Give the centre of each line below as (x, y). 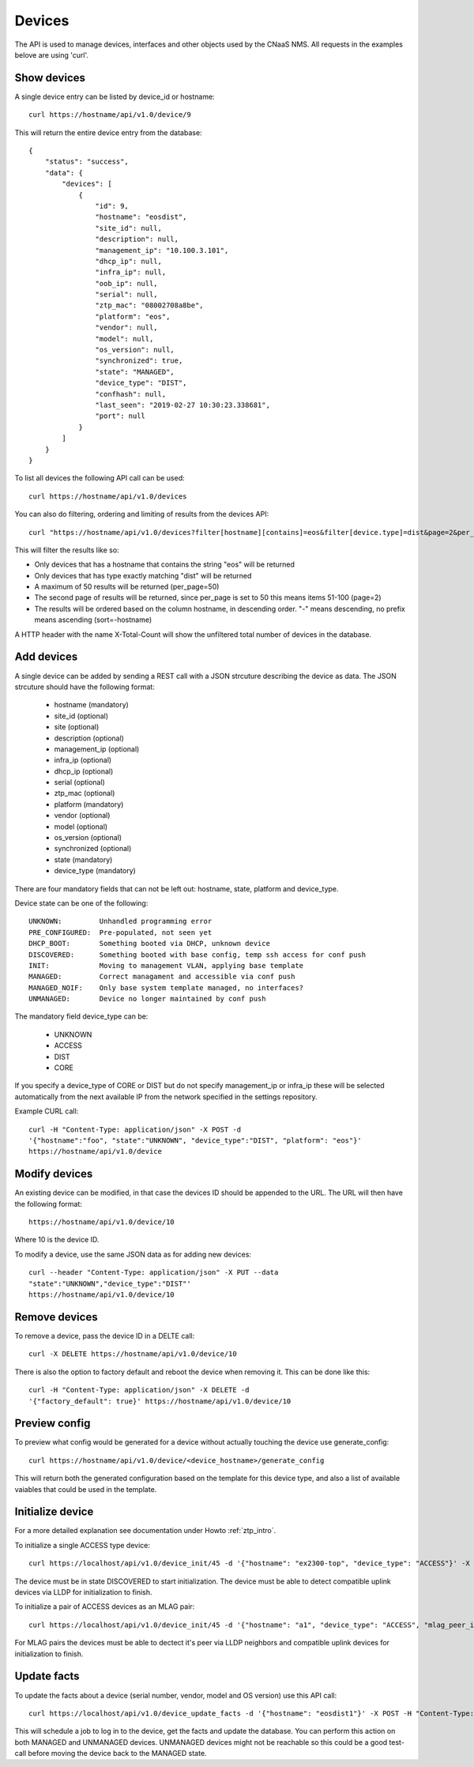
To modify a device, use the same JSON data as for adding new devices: (133, 1254)
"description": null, (137, 239)
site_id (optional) (81, 716)
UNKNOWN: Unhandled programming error (120, 921)
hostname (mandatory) (92, 705)
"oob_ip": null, (126, 283)
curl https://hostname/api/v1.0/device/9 (110, 115)
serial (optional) (80, 782)
